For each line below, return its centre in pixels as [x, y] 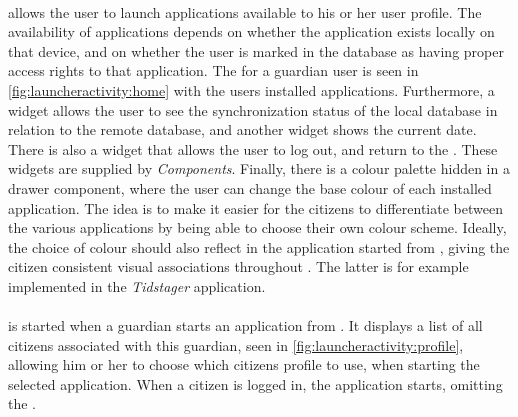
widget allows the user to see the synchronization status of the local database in [253, 109]
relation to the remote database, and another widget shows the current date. [242, 129]
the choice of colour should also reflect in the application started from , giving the [259, 246]
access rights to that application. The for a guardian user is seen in [213, 70]
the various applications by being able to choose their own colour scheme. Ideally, [257, 227]
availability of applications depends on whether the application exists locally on [251, 31]
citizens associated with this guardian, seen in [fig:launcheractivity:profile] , [236, 344]
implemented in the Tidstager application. [137, 285]
